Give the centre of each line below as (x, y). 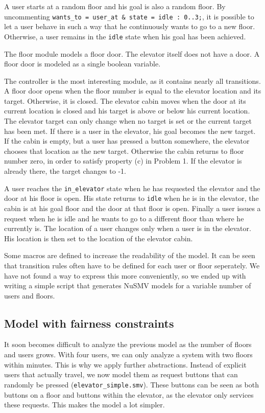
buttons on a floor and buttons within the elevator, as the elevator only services (129, 394)
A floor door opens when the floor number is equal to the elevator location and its (133, 91)
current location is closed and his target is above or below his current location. (127, 111)
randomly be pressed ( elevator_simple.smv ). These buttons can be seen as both (132, 384)
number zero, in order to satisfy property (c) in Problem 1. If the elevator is (123, 161)
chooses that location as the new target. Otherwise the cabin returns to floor (124, 151)
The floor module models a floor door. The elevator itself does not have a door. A (132, 53)
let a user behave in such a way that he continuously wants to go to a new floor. (130, 26)
